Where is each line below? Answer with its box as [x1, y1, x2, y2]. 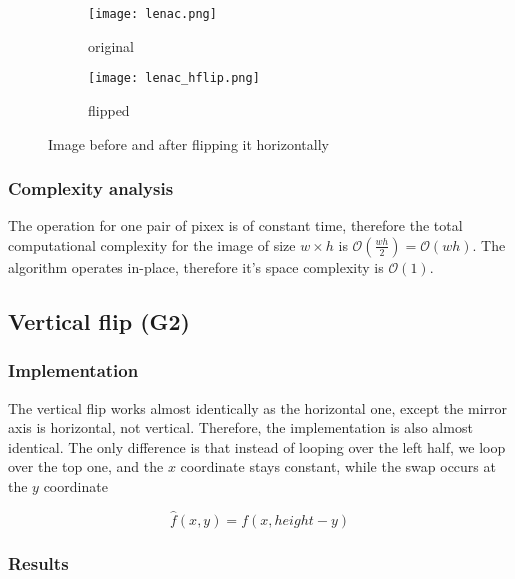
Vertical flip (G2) [8, 305, 190, 336]
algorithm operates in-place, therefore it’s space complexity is [8, 256, 384, 277]
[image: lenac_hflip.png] [88, 71, 260, 86]
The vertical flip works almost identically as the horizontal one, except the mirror [8, 397, 507, 418]
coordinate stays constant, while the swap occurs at [180, 456, 496, 477]
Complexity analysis [8, 176, 174, 201]
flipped [88, 99, 130, 120]
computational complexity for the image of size [8, 234, 296, 255]
